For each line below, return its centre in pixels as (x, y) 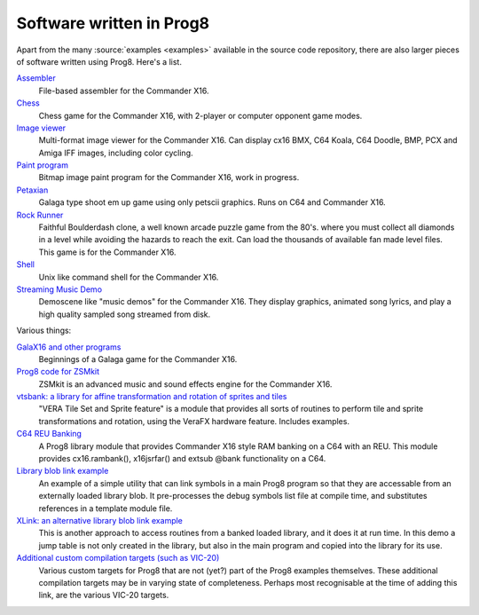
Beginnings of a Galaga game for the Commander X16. (138, 359)
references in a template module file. (106, 508)
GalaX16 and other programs (69, 347)
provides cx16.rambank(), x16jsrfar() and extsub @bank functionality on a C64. (182, 459)
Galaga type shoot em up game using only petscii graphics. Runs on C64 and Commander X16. (212, 202)
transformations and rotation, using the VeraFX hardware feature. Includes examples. (194, 421)
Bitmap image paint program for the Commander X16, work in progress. (169, 177)
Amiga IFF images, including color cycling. (116, 153)
